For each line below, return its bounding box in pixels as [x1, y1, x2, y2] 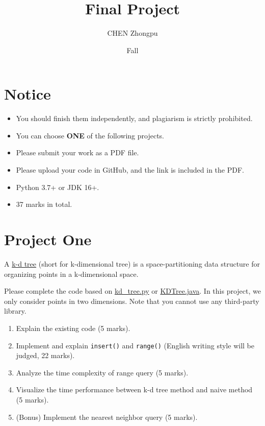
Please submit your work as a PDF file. [16, 147, 139, 158]
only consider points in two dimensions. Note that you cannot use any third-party [4, 295, 259, 306]
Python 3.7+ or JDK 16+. [16, 181, 99, 192]
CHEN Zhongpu [107, 28, 158, 38]
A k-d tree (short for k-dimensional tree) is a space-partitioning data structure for [4, 258, 260, 269]
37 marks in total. [16, 199, 72, 209]
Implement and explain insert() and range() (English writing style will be [16, 340, 254, 350]
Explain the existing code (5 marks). [16, 322, 130, 333]
